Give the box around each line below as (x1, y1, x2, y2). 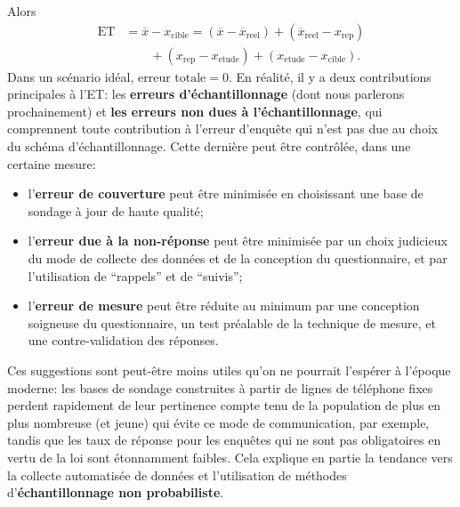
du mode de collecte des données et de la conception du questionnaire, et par (28, 249, 448, 267)
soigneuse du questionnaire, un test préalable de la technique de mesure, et (28, 313, 437, 332)
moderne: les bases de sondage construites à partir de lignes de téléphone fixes (7, 378, 433, 397)
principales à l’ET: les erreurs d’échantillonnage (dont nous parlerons (7, 84, 405, 103)
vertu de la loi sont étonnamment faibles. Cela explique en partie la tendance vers (7, 447, 453, 466)
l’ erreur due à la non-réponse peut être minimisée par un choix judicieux (28, 231, 448, 250)
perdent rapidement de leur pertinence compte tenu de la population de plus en (7, 396, 441, 414)
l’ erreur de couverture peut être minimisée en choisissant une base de (28, 184, 424, 203)
